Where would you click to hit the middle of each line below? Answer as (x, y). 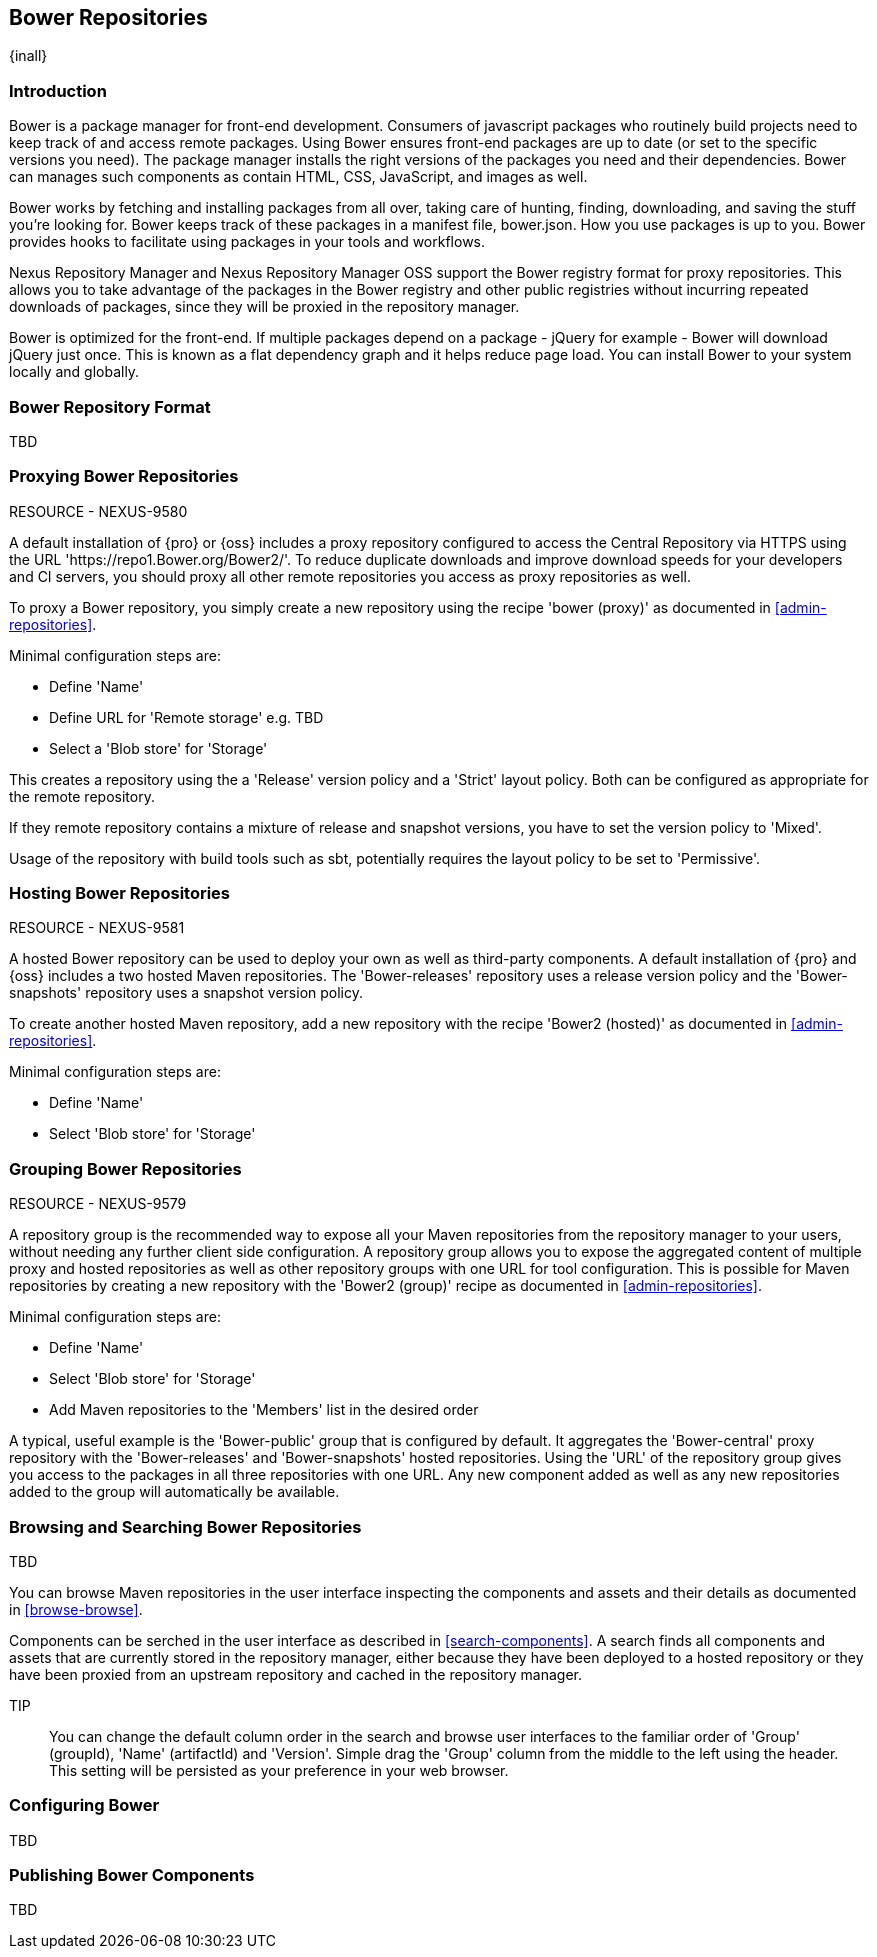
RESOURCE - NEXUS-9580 (98, 511)
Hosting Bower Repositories (120, 893)
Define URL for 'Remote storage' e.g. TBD (186, 717)
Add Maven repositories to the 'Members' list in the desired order (264, 1410)
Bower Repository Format (110, 406)
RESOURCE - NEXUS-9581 (97, 928)
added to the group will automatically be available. (174, 1492)
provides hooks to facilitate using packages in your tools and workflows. (247, 242)
